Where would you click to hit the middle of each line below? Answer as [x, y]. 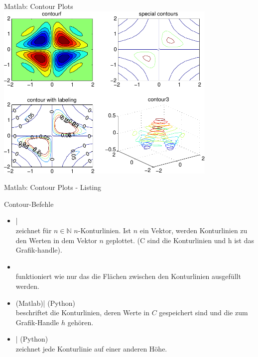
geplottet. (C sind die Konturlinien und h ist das [180, 240]
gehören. [80, 322]
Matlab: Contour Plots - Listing [53, 187]
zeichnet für [34, 230]
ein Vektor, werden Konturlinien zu [193, 230]
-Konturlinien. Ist [105, 230]
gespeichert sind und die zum [203, 312]
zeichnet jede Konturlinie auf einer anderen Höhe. [91, 348]
